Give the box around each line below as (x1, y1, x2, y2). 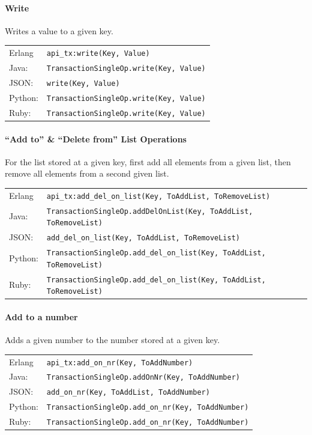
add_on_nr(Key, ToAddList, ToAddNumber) (46, 388, 210, 397)
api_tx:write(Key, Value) (46, 49, 150, 58)
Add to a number (5, 311, 78, 323)
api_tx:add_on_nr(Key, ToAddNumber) (46, 358, 193, 367)
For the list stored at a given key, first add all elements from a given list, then (5, 155, 291, 168)
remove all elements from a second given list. (5, 167, 169, 180)
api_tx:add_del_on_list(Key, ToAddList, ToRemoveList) (46, 192, 271, 201)
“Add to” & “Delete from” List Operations (5, 132, 187, 145)
